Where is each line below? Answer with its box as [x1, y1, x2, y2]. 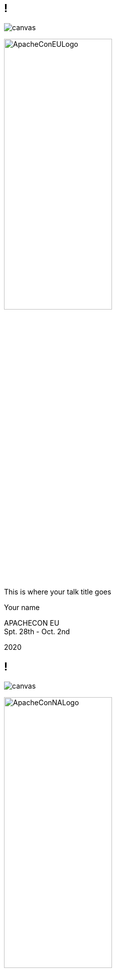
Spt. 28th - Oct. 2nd [4, 627, 70, 636]
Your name [4, 603, 40, 612]
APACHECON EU [4, 619, 60, 628]
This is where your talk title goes [4, 587, 111, 596]
